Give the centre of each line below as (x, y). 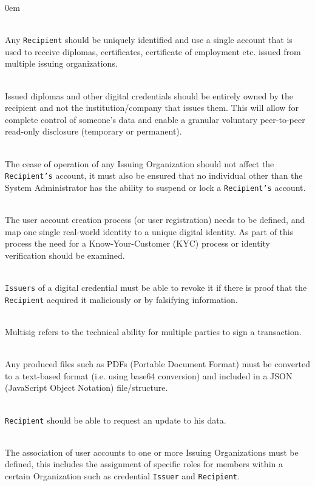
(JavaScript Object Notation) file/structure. (86, 388)
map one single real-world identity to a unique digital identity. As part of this (149, 231)
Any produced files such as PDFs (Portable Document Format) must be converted (157, 364)
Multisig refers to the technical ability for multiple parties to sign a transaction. (153, 331)
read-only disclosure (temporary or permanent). (93, 131)
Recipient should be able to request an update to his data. (116, 420)
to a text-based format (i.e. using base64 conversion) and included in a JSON (149, 375)
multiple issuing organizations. (61, 63)
